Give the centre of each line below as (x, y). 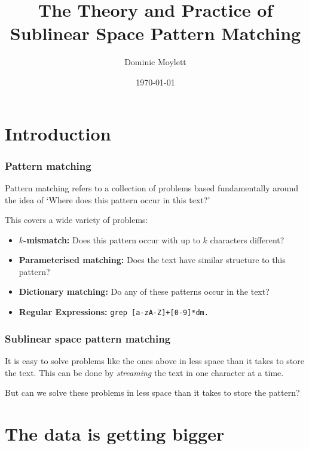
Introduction (58, 133)
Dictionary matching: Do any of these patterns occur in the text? (144, 291)
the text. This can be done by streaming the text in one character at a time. (144, 372)
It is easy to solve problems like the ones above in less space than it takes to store (154, 360)
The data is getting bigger (115, 433)
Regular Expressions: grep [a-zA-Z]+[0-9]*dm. (114, 312)
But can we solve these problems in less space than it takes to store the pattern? (152, 393)
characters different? (247, 239)
